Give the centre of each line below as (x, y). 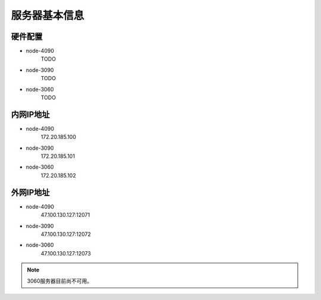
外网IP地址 (30, 192)
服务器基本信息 (48, 15)
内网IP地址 (30, 114)
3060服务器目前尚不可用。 (59, 281)
